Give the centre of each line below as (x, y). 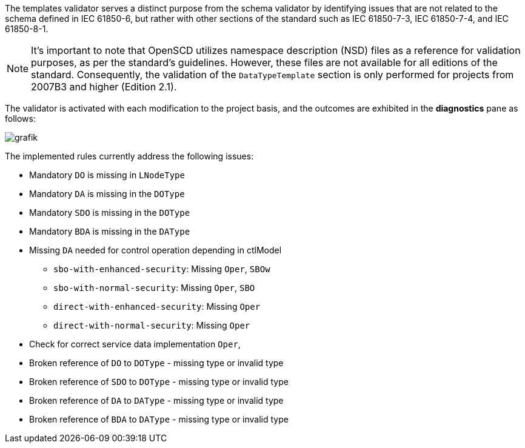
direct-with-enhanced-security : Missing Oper (157, 306)
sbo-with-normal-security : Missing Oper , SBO (154, 288)
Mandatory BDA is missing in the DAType (110, 231)
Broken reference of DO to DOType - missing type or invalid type (156, 363)
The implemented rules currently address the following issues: (129, 156)
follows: (20, 119)
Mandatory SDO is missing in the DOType (110, 212)
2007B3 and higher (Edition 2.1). (104, 87)
